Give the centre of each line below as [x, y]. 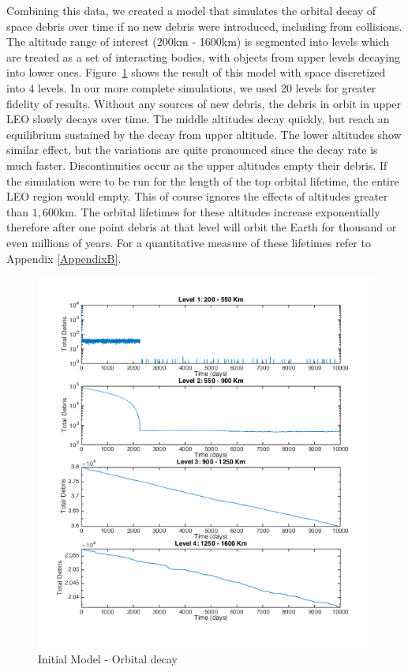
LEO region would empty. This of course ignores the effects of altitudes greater [197, 196]
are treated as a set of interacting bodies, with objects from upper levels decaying [204, 56]
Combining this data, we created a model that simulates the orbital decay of [191, 10]
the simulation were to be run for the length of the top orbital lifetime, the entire [203, 180]
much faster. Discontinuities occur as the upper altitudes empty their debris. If [197, 165]
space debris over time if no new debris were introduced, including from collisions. [204, 26]
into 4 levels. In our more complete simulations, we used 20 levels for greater [191, 87]
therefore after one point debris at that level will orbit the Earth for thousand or [202, 227]
